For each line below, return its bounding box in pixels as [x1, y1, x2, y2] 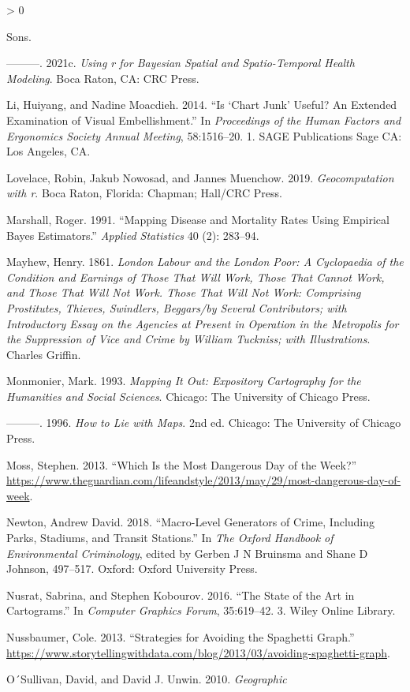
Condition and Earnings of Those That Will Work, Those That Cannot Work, [6, 268, 385, 285]
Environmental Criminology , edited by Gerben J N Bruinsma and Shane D [6, 544, 368, 561]
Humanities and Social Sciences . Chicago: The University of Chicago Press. [6, 387, 371, 404]
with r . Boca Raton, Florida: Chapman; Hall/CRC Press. [6, 185, 282, 201]
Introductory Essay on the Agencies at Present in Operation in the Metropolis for [6, 315, 399, 331]
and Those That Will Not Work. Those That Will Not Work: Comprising [6, 284, 361, 301]
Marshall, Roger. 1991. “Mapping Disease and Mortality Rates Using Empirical [6, 211, 389, 227]
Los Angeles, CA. [6, 143, 91, 159]
